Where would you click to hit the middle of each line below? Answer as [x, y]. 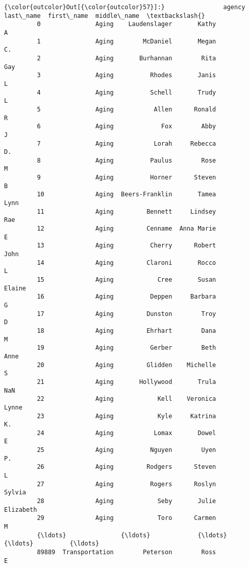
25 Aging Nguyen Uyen [127, 450]
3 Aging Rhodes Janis [127, 75]
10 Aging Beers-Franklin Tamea [127, 195]
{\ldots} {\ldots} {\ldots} [132, 535]
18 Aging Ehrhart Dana [127, 331]
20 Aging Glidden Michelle [127, 365]
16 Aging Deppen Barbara [127, 297]
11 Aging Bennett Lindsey [127, 211]
